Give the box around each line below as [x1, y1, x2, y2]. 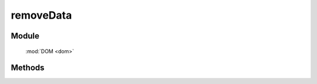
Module [11, 31, 39, 41]
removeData [11, 9, 72, 22]
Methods [11, 63, 45, 73]
